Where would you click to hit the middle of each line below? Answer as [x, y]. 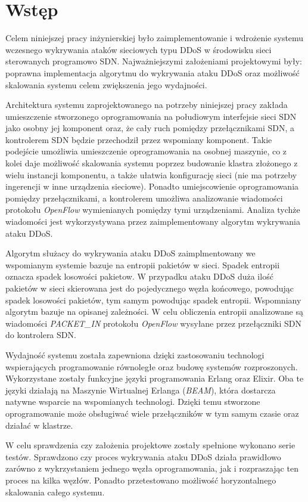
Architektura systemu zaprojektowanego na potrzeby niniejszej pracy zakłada [147, 105]
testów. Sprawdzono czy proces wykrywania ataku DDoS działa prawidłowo [143, 456]
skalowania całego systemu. [55, 492]
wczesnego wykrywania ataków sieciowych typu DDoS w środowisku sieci [139, 49]
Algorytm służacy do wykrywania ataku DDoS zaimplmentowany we [130, 253]
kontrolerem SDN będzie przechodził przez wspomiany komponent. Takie [139, 139]
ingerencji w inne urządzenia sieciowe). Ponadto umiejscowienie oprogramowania [152, 186]
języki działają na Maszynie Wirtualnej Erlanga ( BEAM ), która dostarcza [141, 390]
